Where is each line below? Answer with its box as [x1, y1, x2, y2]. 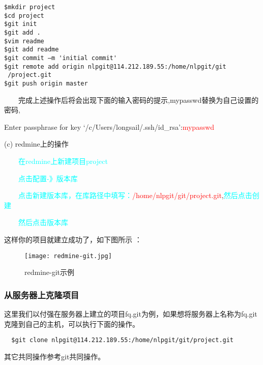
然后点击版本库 [18, 217, 68, 228]
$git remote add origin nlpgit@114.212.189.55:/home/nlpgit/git [4, 63, 226, 70]
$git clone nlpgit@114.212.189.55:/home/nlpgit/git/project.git [11, 336, 234, 344]
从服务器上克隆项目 [4, 288, 79, 301]
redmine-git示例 [24, 267, 75, 277]
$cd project [4, 12, 44, 19]
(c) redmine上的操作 [4, 138, 69, 149]
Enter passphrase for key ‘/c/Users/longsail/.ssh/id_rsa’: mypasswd [4, 121, 215, 132]
